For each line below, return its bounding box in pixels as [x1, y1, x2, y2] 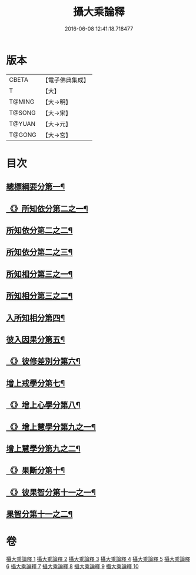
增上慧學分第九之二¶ [6, 443, 81, 453]
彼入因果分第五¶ [6, 335, 65, 345]
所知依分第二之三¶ [6, 248, 73, 258]
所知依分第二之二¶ [6, 226, 73, 236]
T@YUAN [9, 119, 36, 128]
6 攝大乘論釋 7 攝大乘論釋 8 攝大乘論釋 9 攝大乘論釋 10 [6, 563, 139, 570]
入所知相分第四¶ [6, 313, 65, 323]
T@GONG [9, 131, 36, 139]
